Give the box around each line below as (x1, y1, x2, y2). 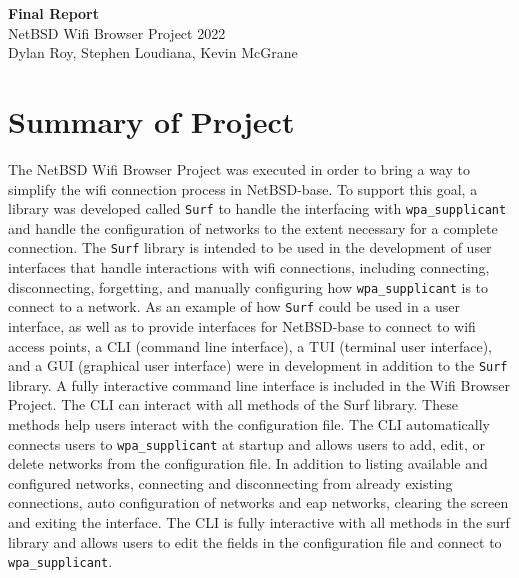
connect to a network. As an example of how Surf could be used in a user (8, 296, 461, 317)
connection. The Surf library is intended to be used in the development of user (8, 237, 492, 258)
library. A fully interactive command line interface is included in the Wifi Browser (8, 374, 510, 395)
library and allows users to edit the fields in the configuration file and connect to (8, 531, 502, 552)
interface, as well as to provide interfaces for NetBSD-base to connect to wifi (8, 315, 476, 336)
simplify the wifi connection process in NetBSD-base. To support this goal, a (8, 178, 478, 199)
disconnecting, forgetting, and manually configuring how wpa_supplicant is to (8, 276, 489, 297)
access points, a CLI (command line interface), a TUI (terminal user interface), (8, 335, 492, 356)
